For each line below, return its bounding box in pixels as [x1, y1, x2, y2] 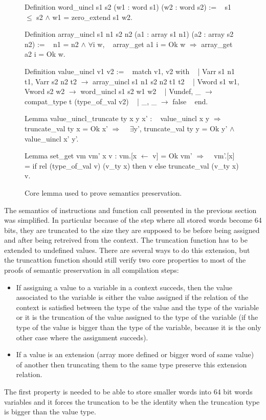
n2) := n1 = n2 [25, 38, 79, 49]
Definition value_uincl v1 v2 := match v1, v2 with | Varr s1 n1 [25, 65, 235, 76]
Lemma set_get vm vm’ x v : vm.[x [25, 150, 137, 161]
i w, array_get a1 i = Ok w [93, 38, 186, 49]
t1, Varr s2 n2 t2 [25, 76, 77, 86]
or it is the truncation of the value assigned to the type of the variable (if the [16, 312, 258, 322]
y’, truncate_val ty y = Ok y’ [134, 123, 228, 133]
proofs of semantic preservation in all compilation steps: [4, 265, 179, 275]
